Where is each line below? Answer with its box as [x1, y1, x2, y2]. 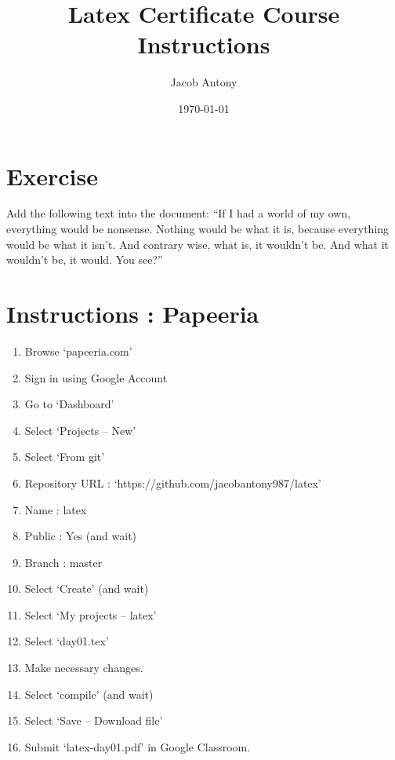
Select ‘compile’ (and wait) [24, 685, 154, 702]
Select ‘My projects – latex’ [24, 606, 157, 623]
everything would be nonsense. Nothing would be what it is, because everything [6, 221, 390, 237]
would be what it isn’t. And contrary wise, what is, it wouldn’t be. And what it [6, 236, 390, 252]
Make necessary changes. [24, 660, 143, 676]
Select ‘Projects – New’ [24, 422, 136, 438]
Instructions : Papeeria [6, 298, 259, 329]
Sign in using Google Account [24, 369, 168, 385]
